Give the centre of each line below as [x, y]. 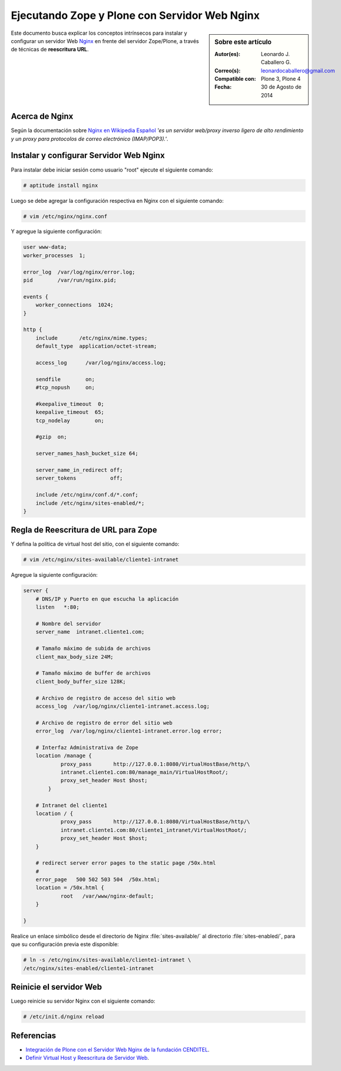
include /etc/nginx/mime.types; [92, 338]
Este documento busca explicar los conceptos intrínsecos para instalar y [99, 33]
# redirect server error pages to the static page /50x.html [126, 863]
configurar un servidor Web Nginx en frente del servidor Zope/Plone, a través [105, 41]
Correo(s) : [228, 70]
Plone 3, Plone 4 [281, 78]
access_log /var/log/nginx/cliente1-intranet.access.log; [123, 706]
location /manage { [64, 756]
